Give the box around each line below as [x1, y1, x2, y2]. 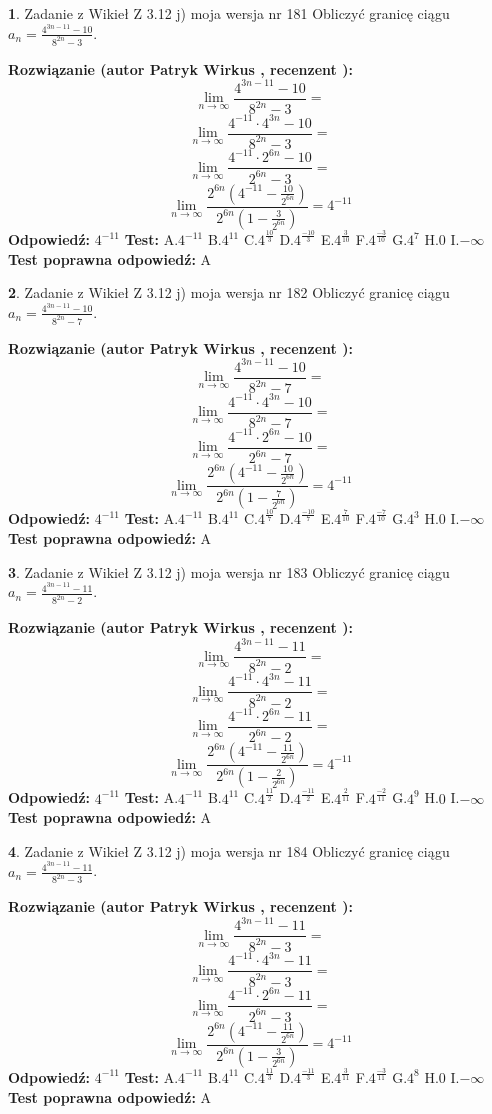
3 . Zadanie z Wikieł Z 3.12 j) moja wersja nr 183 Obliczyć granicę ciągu [8, 561, 450, 582]
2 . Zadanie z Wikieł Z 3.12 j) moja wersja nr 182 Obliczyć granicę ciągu [8, 282, 450, 303]
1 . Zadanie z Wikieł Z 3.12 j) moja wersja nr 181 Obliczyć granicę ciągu [8, 3, 450, 23]
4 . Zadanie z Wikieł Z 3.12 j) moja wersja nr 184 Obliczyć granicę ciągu [8, 840, 450, 861]
